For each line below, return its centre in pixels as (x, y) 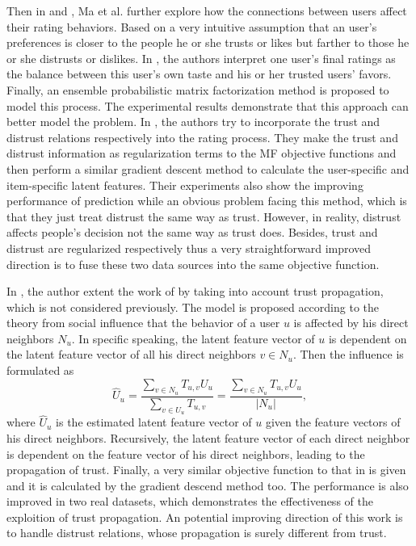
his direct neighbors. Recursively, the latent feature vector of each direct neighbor (208, 437)
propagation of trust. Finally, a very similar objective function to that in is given (206, 470)
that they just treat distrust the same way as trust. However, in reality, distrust (204, 216)
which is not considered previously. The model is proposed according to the (193, 307)
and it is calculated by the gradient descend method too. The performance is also (208, 485)
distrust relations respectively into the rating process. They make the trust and (202, 137)
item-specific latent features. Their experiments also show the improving (185, 185)
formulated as (40, 370)
